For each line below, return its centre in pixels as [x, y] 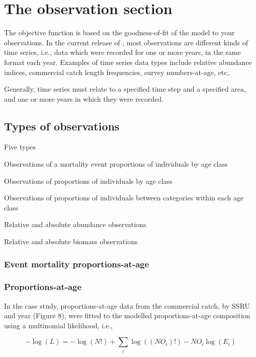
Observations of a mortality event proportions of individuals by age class [116, 164]
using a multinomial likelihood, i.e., [58, 325]
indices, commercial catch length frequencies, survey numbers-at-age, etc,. [118, 72]
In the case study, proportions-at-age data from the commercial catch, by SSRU [127, 305]
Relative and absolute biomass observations [71, 241]
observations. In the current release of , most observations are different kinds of [126, 42]
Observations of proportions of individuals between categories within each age [124, 198]
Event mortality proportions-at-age [77, 264]
